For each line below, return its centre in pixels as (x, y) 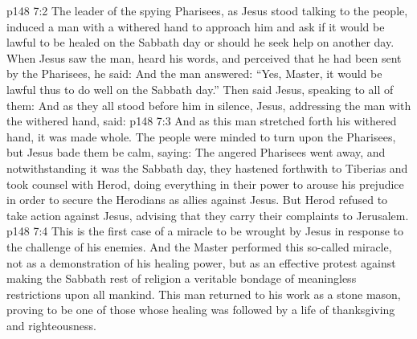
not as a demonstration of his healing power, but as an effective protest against (201, 262)
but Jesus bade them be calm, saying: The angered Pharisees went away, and (196, 152)
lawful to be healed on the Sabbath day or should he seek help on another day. (200, 42)
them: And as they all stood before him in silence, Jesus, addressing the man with (209, 105)
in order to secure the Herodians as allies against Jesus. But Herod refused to (197, 200)
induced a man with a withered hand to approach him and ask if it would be (196, 26)
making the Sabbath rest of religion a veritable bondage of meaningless (182, 278)
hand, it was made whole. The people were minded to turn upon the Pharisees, (201, 136)
